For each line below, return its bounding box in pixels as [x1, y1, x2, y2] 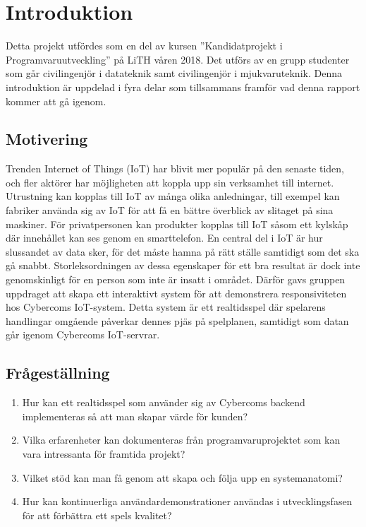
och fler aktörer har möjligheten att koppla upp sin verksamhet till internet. [6, 174, 334, 189]
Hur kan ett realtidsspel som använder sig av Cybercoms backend [22, 395, 305, 410]
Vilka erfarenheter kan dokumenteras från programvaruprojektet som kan [22, 432, 341, 447]
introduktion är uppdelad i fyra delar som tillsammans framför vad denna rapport [6, 79, 360, 94]
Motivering [6, 128, 88, 150]
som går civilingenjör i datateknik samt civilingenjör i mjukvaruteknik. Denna [6, 66, 342, 81]
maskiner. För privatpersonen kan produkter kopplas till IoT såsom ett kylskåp [6, 216, 348, 231]
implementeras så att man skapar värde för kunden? [22, 408, 248, 423]
